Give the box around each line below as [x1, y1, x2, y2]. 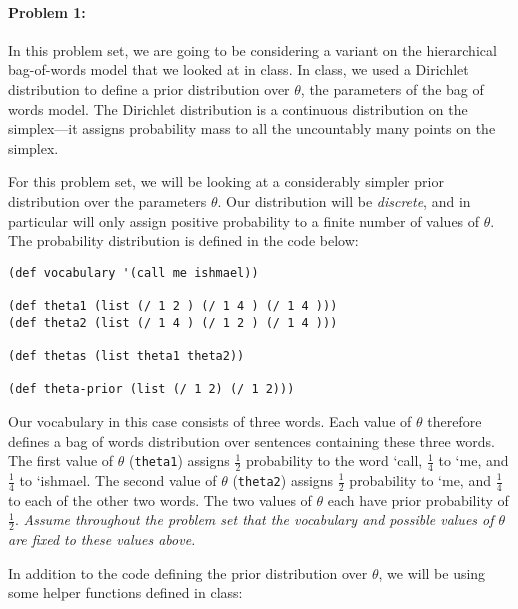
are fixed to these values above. [8, 529, 196, 550]
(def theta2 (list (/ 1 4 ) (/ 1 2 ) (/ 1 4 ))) [8, 315, 338, 330]
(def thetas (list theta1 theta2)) [8, 349, 245, 364]
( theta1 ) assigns [129, 450, 230, 471]
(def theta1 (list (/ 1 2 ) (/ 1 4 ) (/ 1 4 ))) [8, 299, 338, 314]
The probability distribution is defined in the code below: [8, 230, 359, 251]
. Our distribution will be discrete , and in [217, 190, 471, 211]
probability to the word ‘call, [245, 450, 423, 471]
